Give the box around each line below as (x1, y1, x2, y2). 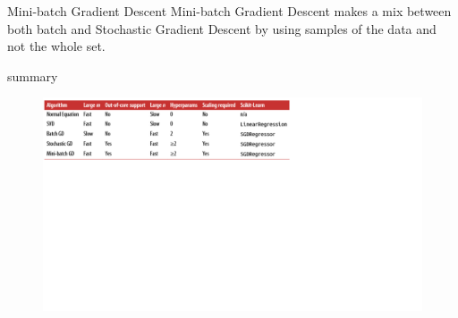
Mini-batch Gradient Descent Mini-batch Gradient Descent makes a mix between (7, 2, 452, 20)
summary (7, 66, 58, 85)
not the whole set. (7, 37, 106, 55)
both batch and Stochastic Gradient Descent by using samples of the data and (7, 19, 437, 38)
